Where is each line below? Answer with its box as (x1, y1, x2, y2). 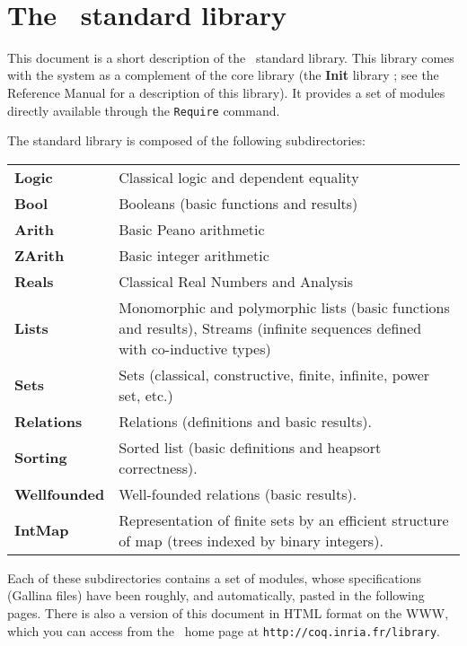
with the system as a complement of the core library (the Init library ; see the (7, 65, 439, 84)
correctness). (119, 457, 198, 478)
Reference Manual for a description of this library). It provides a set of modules (7, 83, 445, 101)
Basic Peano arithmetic (119, 218, 265, 240)
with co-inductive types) (119, 337, 271, 359)
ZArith (14, 244, 65, 266)
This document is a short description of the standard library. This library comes (7, 48, 454, 66)
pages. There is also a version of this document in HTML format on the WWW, (7, 603, 449, 622)
